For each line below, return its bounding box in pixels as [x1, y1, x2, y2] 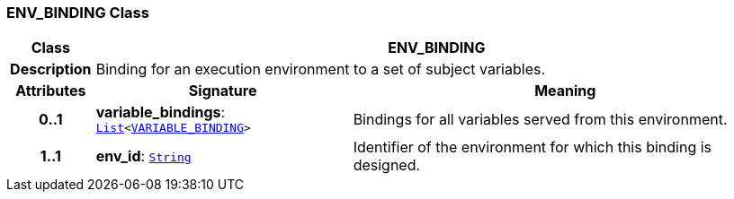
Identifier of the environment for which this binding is [353, 138, 712, 157]
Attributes [15, 82, 86, 100]
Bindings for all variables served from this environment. [353, 109, 728, 128]
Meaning [534, 82, 596, 100]
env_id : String [95, 147, 192, 166]
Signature [188, 82, 257, 100]
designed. [353, 156, 421, 175]
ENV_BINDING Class [6, 4, 149, 22]
